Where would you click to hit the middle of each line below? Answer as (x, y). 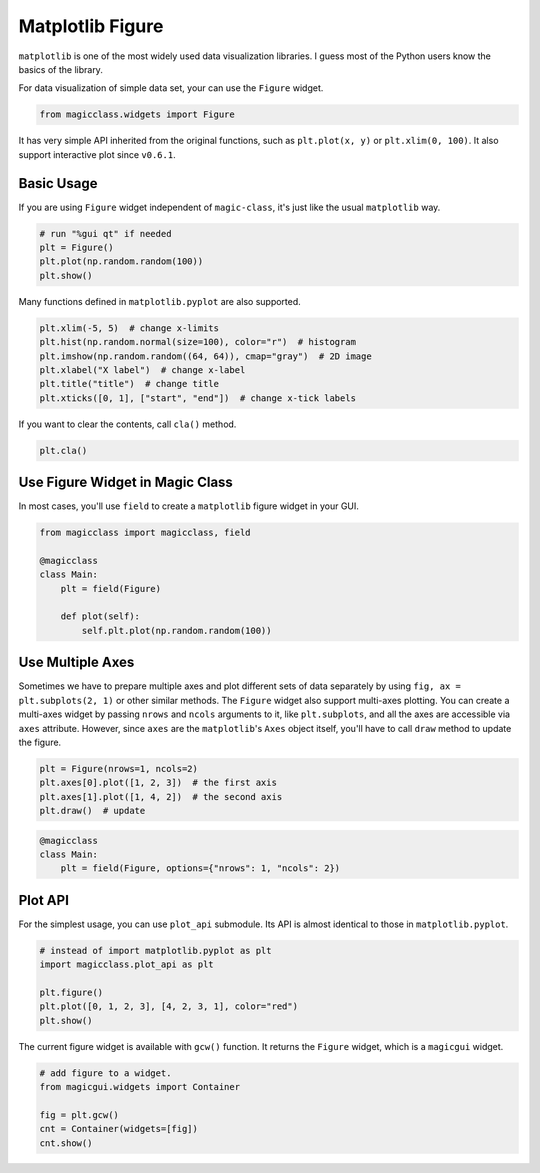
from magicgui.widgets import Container (139, 1087)
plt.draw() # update (92, 811)
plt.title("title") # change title (129, 384)
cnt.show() (66, 1143)
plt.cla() (63, 450)
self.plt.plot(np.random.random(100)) (176, 630)
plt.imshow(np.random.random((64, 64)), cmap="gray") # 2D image (205, 356)
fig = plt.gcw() (79, 1115)
